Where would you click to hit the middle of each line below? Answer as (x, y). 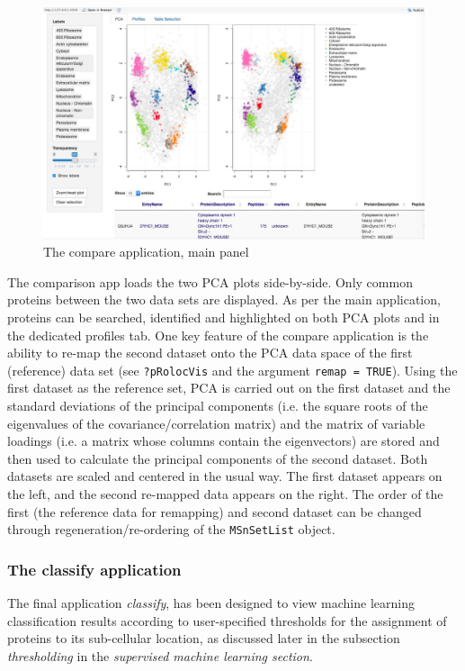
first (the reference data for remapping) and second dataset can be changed (215, 511)
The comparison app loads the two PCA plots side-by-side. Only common (210, 281)
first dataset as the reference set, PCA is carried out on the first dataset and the (229, 388)
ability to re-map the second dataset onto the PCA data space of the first (210, 353)
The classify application (94, 569)
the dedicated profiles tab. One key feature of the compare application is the (218, 335)
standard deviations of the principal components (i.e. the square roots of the (218, 405)
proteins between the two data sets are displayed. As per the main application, (224, 299)
